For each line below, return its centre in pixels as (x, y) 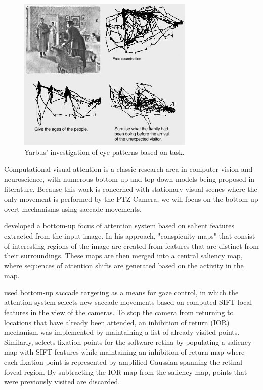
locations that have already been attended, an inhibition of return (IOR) (117, 322)
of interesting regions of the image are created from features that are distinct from (131, 245)
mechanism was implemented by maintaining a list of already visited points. (122, 332)
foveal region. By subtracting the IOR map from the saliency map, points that (126, 372)
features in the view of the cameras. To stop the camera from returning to (119, 312)
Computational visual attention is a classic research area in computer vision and (128, 169)
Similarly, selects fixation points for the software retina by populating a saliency (128, 342)
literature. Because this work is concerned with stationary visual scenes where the (131, 189)
